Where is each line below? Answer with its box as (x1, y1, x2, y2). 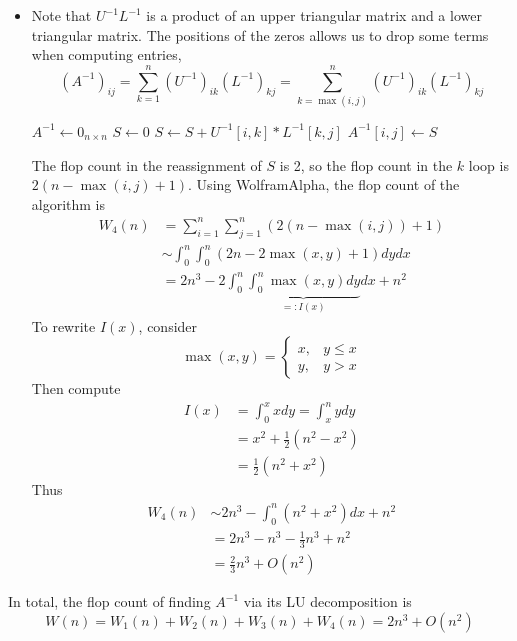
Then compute (31, 378, 121, 399)
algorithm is (31, 193, 106, 214)
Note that (31, 5, 92, 25)
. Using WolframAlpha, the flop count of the (188, 174, 460, 195)
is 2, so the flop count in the (279, 154, 453, 175)
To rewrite (31, 315, 96, 336)
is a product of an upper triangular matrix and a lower (146, 5, 482, 25)
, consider (138, 315, 198, 336)
